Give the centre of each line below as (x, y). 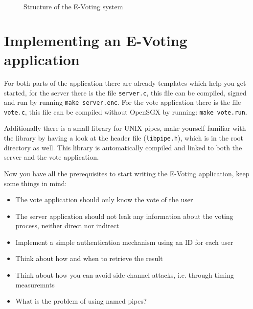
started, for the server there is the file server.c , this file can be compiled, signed (125, 92)
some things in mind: (35, 183)
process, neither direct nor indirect (67, 226)
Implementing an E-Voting (96, 40)
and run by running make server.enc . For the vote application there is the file (123, 102)
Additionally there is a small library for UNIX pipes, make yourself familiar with (125, 128)
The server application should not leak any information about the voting (124, 216)
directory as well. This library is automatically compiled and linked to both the (123, 147)
